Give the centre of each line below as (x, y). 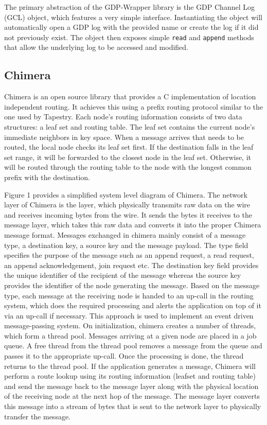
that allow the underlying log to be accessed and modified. (96, 47)
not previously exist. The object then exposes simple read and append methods (129, 37)
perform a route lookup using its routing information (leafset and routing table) (130, 376)
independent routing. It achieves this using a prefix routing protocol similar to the (133, 106)
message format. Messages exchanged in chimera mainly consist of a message (125, 234)
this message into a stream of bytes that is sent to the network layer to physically (133, 406)
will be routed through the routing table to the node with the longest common (128, 167)
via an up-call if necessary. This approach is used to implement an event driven (129, 315)
